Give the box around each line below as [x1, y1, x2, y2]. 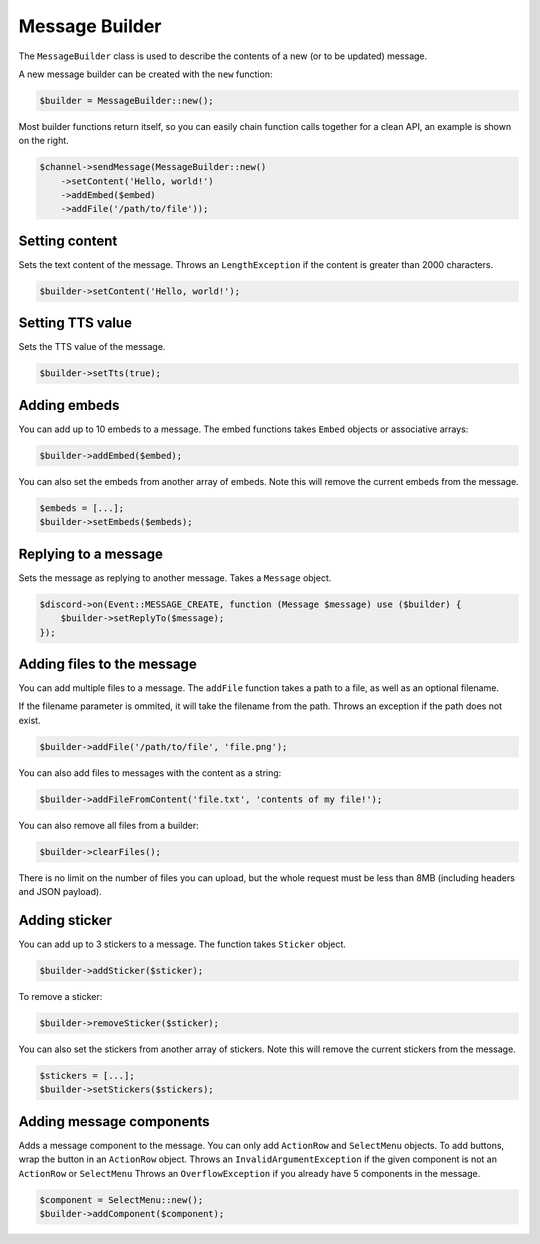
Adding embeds [18, 396, 120, 414]
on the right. [18, 135, 69, 147]
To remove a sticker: [18, 990, 103, 1002]
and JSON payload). [18, 886, 102, 898]
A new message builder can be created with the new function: [18, 68, 273, 80]
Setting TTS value [18, 315, 132, 332]
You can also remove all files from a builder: [18, 819, 199, 831]
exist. [18, 714, 41, 726]
